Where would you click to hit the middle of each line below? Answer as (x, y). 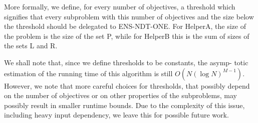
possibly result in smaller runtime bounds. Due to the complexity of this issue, (124, 105)
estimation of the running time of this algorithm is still (88, 73)
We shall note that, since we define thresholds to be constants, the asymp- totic (126, 62)
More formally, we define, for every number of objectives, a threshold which (120, 6)
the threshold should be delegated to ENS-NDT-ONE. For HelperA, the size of (125, 26)
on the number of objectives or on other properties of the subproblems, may (120, 95)
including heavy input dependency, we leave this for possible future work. (116, 115)
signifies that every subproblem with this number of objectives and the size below (129, 16)
